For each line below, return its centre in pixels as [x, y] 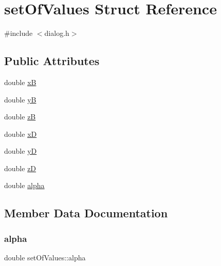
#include [19, 33]
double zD [20, 168]
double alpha [24, 185]
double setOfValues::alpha [45, 258]
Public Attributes [52, 61]
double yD [21, 151]
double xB [20, 82]
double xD [21, 134]
